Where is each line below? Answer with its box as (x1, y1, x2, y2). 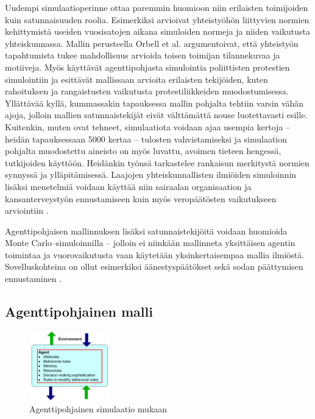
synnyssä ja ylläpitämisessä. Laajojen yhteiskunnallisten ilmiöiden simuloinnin (5, 168, 297, 181)
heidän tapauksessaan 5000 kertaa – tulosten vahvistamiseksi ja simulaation (5, 132, 288, 145)
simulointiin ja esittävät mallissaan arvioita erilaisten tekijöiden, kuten (5, 72, 268, 85)
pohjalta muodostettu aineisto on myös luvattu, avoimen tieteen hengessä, (5, 144, 281, 157)
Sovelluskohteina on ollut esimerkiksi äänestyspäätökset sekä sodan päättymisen (5, 260, 303, 273)
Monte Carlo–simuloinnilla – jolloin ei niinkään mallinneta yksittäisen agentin (5, 236, 296, 249)
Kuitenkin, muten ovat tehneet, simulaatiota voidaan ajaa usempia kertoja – (5, 120, 291, 133)
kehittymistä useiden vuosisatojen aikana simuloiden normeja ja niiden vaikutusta (5, 25, 311, 38)
